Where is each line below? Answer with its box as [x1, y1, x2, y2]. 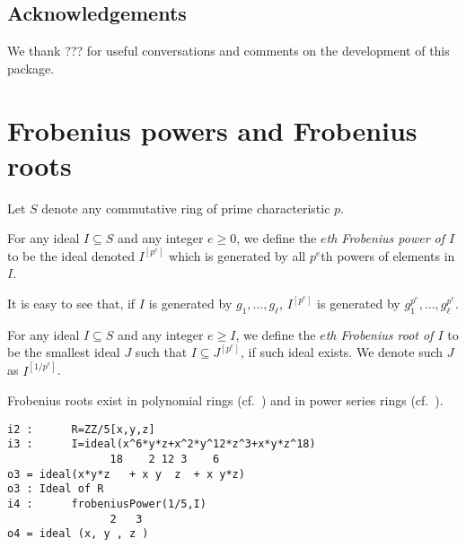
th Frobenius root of [325, 325, 434, 343]
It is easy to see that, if [7, 294, 136, 313]
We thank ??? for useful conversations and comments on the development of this [7, 41, 450, 60]
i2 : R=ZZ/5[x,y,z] [7, 422, 155, 436]
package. [7, 58, 55, 77]
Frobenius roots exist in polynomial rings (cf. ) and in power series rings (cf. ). [7, 391, 444, 410]
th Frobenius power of [326, 229, 445, 247]
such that [135, 343, 188, 361]
